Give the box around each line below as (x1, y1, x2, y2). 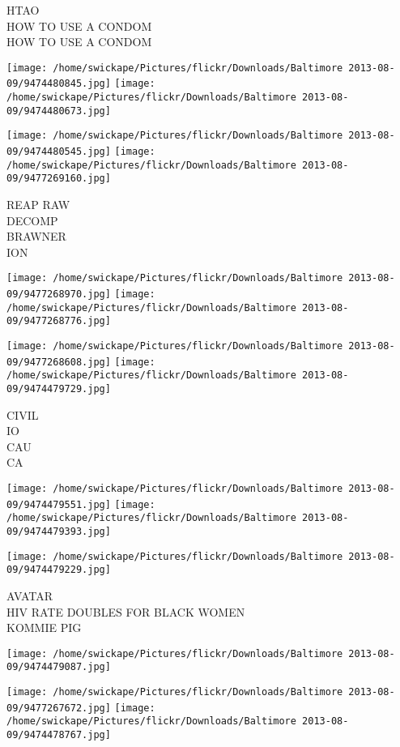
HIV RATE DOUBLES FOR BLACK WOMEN (6, 603, 245, 620)
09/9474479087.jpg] (6, 661, 111, 673)
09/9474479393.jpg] (6, 526, 111, 537)
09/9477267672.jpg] (6, 702, 111, 714)
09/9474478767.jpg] (6, 729, 111, 741)
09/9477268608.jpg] (6, 356, 111, 368)
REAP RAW (6, 196, 70, 213)
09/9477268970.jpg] (6, 288, 111, 301)
